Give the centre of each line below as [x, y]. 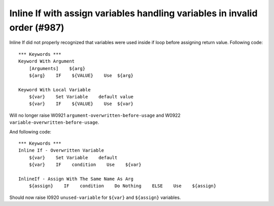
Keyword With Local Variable [55, 90]
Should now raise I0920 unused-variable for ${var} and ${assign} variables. [95, 197]
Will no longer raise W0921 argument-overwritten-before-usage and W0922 [95, 115]
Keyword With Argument [47, 61]
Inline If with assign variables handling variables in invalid [133, 13]
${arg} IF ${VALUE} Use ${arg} [81, 75]
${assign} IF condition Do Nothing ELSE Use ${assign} [123, 186]
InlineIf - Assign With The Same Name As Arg [76, 179]
